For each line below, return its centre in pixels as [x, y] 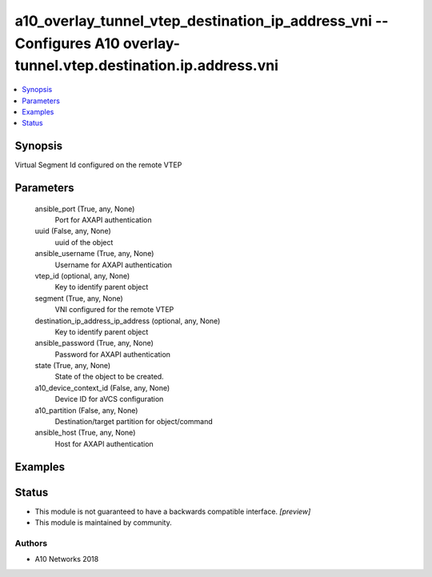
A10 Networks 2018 [67, 559]
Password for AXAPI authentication [113, 354]
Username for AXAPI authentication [113, 265]
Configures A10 [67, 43]
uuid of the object [84, 242]
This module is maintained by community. [103, 523]
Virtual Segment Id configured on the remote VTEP [98, 165]
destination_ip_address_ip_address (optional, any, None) [128, 321]
